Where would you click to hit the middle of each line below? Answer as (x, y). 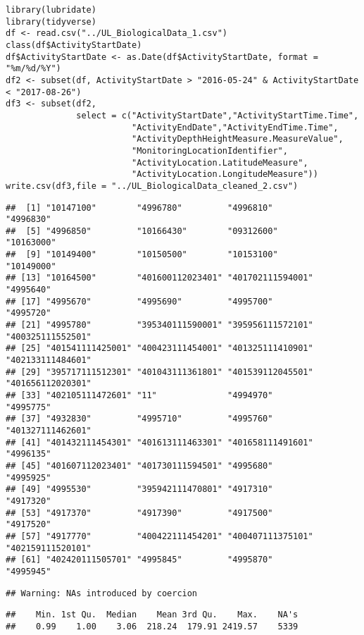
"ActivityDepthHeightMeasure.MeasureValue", (237, 139)
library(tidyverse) (51, 21)
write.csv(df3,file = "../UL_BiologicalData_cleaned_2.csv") (152, 186)
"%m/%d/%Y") (33, 69)
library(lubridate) (51, 10)
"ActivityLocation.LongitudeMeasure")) (225, 174)
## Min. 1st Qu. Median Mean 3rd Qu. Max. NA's (152, 615)
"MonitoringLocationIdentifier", (209, 150)
